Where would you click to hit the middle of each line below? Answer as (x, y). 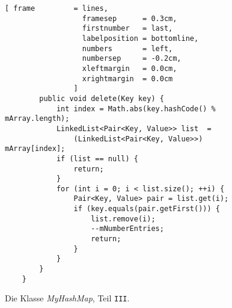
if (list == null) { (97, 159)
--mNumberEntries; (127, 229)
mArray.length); (37, 119)
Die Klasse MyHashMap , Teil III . (67, 298)
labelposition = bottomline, (140, 38)
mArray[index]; (35, 149)
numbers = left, (127, 48)
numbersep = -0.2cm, (132, 59)
